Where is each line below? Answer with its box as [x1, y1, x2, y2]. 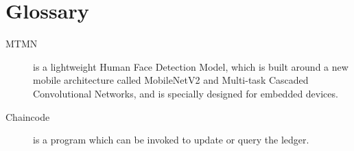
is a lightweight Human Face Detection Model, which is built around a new [33, 59, 349, 73]
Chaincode [5, 109, 50, 124]
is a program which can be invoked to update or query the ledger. [33, 132, 309, 147]
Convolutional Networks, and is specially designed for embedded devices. [33, 86, 338, 100]
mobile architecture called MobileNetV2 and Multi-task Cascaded [33, 73, 309, 87]
